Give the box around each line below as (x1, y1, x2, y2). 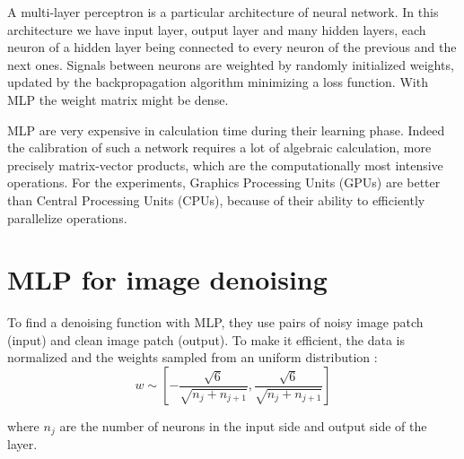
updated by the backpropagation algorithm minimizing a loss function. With (7, 73, 428, 91)
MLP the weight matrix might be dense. (7, 90, 229, 108)
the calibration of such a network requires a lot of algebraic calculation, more (7, 138, 432, 157)
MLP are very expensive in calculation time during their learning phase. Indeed (7, 120, 445, 139)
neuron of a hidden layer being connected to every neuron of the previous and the (7, 38, 457, 56)
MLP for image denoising (7, 261, 328, 298)
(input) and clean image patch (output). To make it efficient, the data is (7, 330, 406, 349)
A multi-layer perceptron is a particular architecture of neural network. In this (7, 3, 439, 21)
